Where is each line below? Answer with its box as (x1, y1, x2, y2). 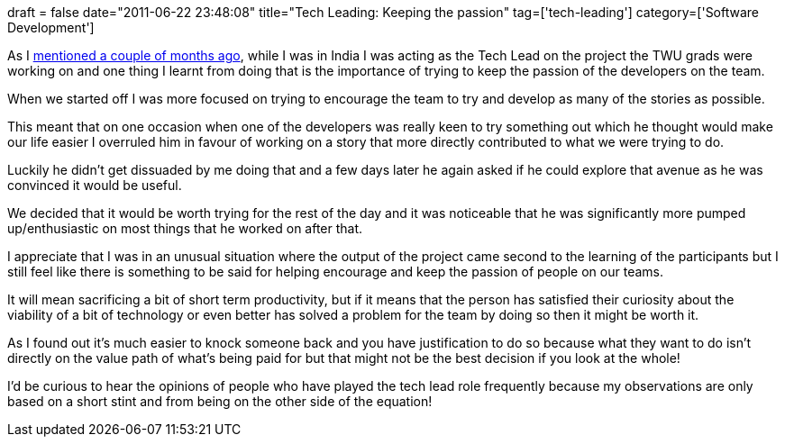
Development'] (7, 20, 95, 35)
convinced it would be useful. (7, 177, 182, 193)
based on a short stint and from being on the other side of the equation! (7, 394, 433, 409)
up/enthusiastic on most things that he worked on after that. (7, 221, 363, 236)
